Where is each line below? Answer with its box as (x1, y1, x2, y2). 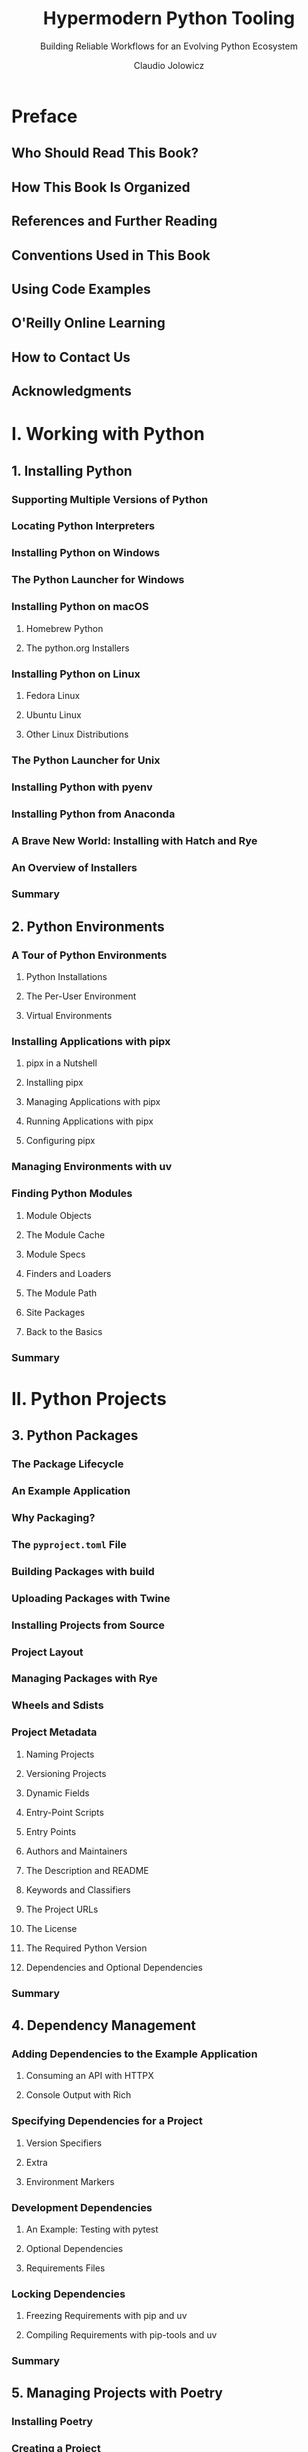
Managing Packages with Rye (11, 1672, 158, 1686)
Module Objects (25, 1209, 92, 1221)
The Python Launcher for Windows (11, 573, 185, 587)
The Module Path (25, 1287, 98, 1299)
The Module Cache (25, 1228, 106, 1241)
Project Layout (11, 1645, 84, 1659)
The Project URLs (25, 1903, 99, 1915)
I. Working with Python (11, 423, 205, 446)
